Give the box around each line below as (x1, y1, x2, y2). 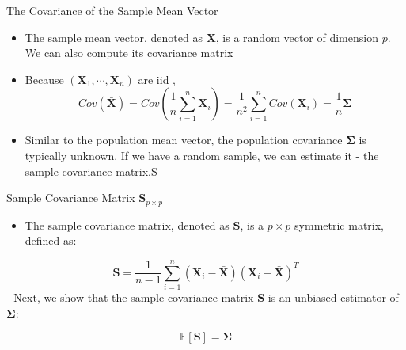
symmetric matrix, (294, 216, 384, 233)
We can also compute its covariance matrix (25, 44, 233, 61)
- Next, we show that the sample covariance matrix (6, 288, 254, 305)
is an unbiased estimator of (268, 288, 399, 305)
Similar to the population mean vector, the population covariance (25, 131, 343, 148)
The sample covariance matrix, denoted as (25, 216, 230, 233)
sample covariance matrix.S (25, 162, 157, 179)
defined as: (25, 232, 77, 249)
